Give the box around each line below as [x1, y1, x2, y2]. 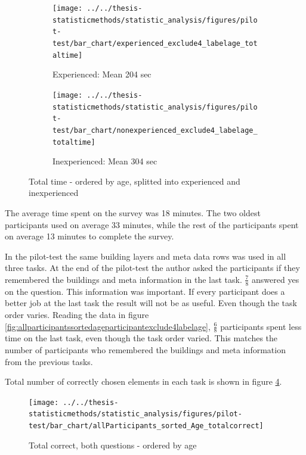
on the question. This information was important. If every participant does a [5, 285, 285, 297]
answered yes [252, 273, 299, 285]
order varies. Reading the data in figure [5, 308, 149, 320]
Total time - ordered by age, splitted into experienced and [29, 174, 240, 187]
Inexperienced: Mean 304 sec [52, 155, 157, 167]
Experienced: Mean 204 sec [52, 68, 152, 80]
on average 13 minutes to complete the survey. [5, 230, 174, 242]
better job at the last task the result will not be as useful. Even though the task [5, 297, 297, 309]
